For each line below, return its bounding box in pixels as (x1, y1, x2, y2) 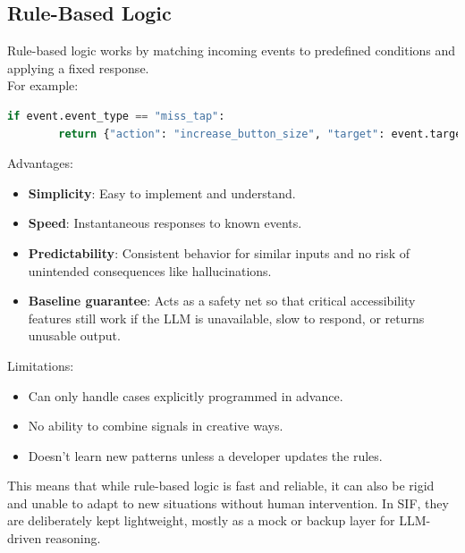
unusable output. (28, 326, 121, 345)
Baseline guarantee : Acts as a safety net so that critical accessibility (28, 291, 416, 310)
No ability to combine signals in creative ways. (28, 416, 283, 435)
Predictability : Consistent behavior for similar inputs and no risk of (28, 243, 410, 262)
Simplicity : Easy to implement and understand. (28, 183, 296, 202)
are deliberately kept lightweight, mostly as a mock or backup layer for (7, 511, 395, 530)
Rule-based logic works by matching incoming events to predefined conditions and (7, 41, 456, 60)
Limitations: (7, 356, 74, 374)
